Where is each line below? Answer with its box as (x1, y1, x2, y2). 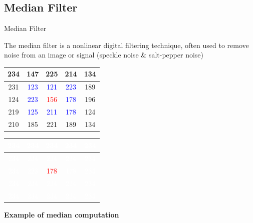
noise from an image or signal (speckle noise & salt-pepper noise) (4, 49, 203, 60)
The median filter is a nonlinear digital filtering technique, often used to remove (4, 39, 249, 50)
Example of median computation (4, 209, 119, 219)
